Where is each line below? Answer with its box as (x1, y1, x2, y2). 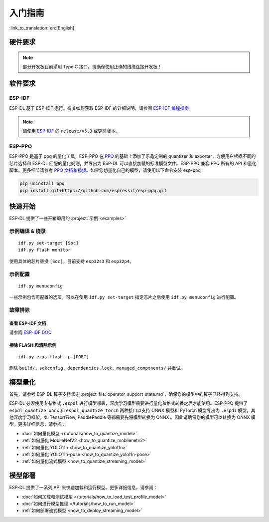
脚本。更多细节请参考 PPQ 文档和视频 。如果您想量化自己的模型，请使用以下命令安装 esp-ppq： (9, 167, 205, 173)
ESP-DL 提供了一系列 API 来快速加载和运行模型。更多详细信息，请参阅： (9, 485, 158, 491)
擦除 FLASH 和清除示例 (9, 342, 57, 348)
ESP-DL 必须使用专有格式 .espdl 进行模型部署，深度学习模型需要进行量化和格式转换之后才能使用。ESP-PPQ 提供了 (9, 400, 248, 406)
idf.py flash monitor (18, 247, 71, 253)
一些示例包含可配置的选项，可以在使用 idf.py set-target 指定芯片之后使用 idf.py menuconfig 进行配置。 (9, 294, 239, 300)
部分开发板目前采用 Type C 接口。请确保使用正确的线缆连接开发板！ (22, 64, 162, 70)
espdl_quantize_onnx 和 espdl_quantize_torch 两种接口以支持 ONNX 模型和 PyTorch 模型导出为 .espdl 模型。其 (9, 407, 256, 413)
